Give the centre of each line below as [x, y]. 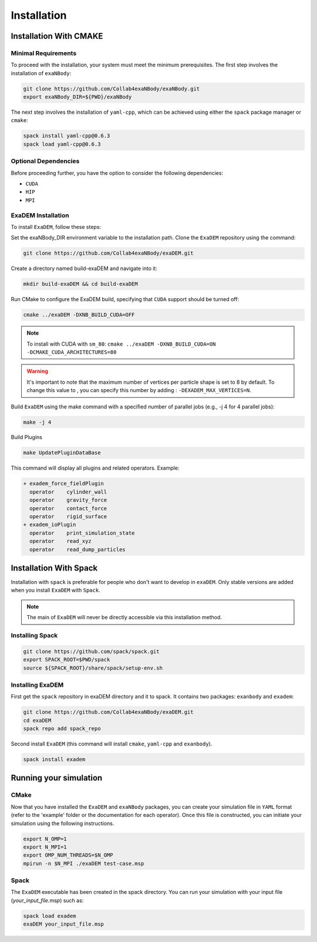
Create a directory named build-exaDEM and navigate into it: [84, 269]
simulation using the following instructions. [63, 823]
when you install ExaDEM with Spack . [55, 590]
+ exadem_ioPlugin [50, 525]
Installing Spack [34, 635]
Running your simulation [57, 778]
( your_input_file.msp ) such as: [47, 900]
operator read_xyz [61, 541]
